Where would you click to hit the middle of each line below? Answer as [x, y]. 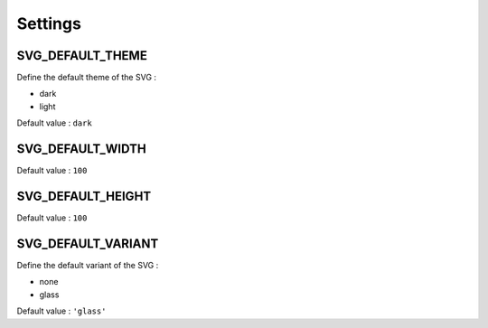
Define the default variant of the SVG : [88, 265]
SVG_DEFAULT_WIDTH [81, 149]
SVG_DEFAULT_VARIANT [88, 244]
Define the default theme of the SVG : [87, 78]
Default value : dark [54, 123]
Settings [49, 23]
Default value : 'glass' [61, 311]
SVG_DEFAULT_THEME [82, 56]
